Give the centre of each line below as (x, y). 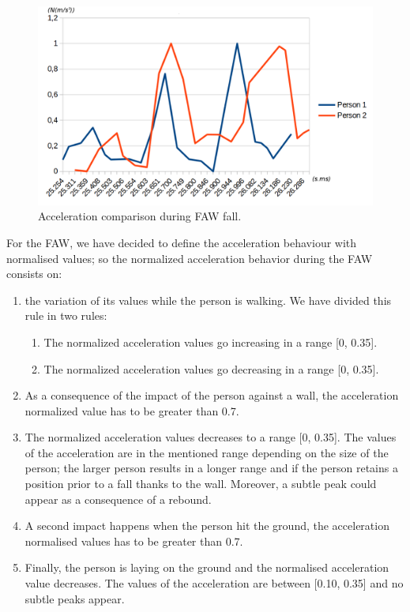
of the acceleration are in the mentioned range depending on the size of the (207, 452)
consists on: (34, 274)
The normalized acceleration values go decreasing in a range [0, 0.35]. (211, 368)
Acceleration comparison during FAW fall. (140, 216)
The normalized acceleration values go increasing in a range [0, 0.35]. (211, 342)
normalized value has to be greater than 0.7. (132, 410)
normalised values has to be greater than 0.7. (134, 541)
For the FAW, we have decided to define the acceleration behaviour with (182, 242)
